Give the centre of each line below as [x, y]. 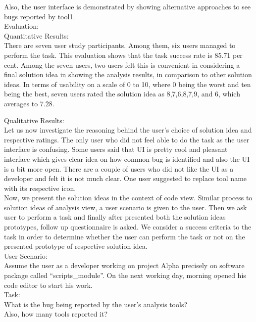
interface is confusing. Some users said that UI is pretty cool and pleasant [116, 149]
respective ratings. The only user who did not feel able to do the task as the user [127, 139]
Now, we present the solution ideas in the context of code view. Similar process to [128, 198]
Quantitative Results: [36, 35]
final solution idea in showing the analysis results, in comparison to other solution [128, 74]
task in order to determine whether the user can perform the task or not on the [125, 236]
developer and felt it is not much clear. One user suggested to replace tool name [126, 178]
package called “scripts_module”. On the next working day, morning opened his [125, 275]
